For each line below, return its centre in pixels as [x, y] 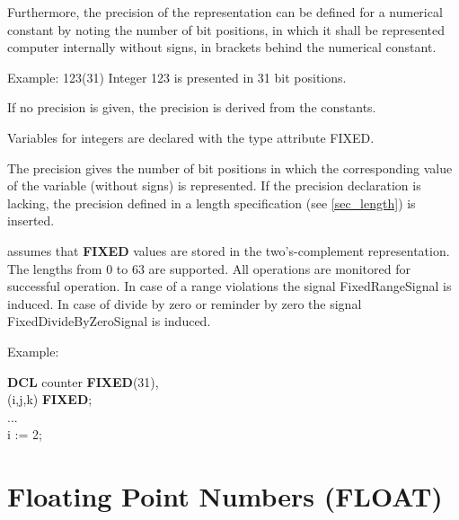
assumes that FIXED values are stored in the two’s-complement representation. [229, 250]
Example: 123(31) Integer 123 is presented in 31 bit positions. [177, 77]
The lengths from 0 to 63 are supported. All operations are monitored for [209, 268]
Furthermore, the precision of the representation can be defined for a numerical [225, 12]
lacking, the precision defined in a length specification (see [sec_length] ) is [212, 203]
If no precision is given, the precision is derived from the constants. [192, 107]
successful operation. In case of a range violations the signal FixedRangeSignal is [229, 286]
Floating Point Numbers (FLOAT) [225, 496]
